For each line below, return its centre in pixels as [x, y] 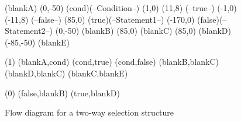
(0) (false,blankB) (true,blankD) [62, 93]
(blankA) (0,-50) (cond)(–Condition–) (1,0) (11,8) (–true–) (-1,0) [121, 8]
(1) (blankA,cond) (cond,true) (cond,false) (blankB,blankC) [112, 62]
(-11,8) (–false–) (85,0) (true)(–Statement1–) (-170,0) [100, 19]
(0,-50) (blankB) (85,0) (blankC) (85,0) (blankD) [143, 31]
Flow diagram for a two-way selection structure [89, 112]
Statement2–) [29, 31]
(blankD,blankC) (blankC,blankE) [66, 73]
